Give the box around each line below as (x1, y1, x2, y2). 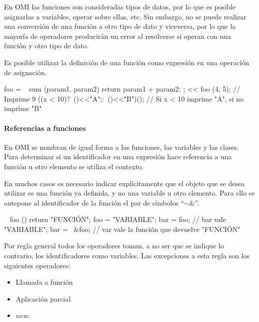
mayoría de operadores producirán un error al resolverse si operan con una (4, 30, 231, 41)
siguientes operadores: (4, 260, 71, 270)
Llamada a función (15, 277, 73, 287)
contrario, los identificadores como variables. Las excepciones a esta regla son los (4, 250, 250, 261)
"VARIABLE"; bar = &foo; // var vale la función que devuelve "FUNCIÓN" (4, 223, 241, 234)
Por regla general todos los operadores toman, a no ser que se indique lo (4, 240, 224, 251)
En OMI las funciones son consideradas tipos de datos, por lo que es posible (4, 1, 236, 11)
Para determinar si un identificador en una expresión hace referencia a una (4, 151, 232, 162)
